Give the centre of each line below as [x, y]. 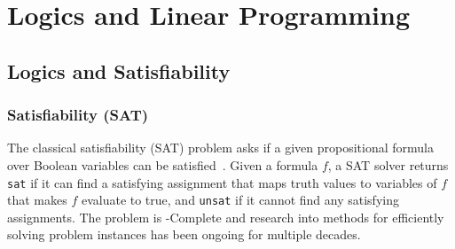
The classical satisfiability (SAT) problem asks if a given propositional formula [220, 148]
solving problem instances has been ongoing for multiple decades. [184, 234]
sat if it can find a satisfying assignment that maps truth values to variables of [222, 182]
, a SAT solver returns [388, 164]
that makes [37, 200]
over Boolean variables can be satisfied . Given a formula [163, 164]
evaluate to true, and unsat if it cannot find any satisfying [240, 200]
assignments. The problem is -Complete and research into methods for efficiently [226, 217]
